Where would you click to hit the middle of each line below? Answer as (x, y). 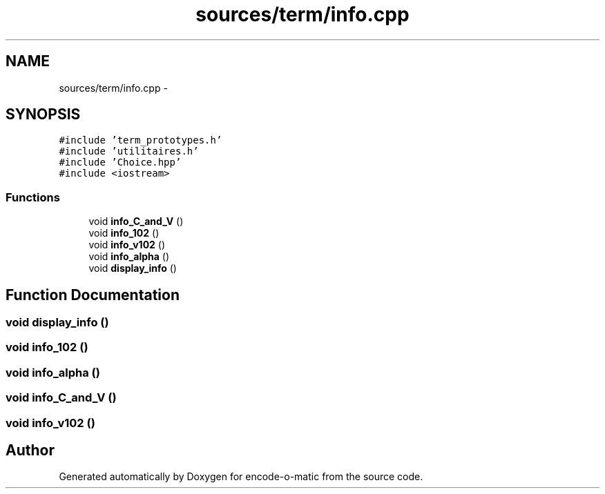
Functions (33, 197)
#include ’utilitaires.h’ (129, 151)
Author (30, 450)
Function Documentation (93, 295)
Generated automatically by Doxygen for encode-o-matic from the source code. (241, 477)
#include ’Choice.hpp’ (120, 162)
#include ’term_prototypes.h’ (141, 140)
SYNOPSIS (43, 115)
